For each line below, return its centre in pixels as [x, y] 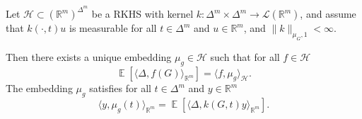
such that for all [245, 56]
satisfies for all [120, 88]
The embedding [39, 88]
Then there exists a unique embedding [89, 56]
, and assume [328, 14]
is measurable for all [113, 28]
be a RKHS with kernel [142, 14]
